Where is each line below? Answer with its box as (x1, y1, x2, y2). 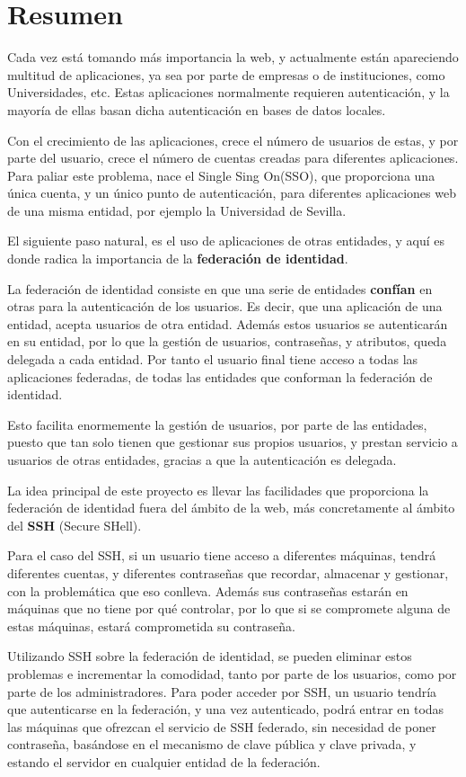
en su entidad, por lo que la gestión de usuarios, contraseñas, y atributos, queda (7, 332, 447, 351)
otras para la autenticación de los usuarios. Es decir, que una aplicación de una (7, 297, 443, 316)
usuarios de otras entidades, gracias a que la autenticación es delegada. (7, 451, 397, 469)
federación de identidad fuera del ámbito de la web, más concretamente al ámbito (7, 498, 455, 517)
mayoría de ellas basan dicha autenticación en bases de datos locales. (7, 100, 386, 119)
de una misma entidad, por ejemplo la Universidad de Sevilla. (7, 201, 347, 219)
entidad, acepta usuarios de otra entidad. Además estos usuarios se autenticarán (7, 314, 448, 333)
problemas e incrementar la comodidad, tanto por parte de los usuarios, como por (7, 664, 457, 683)
